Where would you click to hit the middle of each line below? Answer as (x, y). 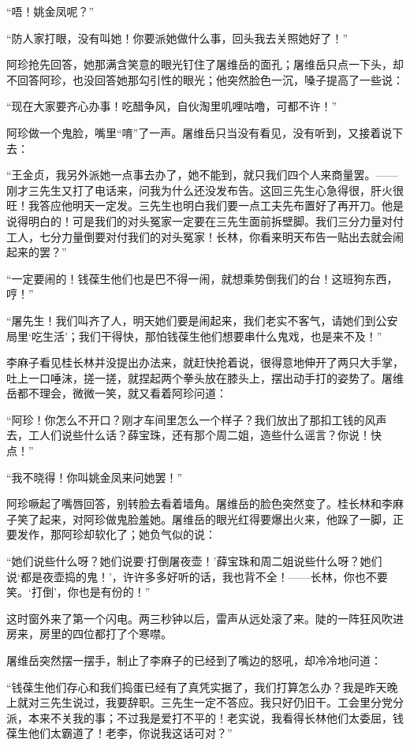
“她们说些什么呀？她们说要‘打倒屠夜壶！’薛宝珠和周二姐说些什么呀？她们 (194, 561)
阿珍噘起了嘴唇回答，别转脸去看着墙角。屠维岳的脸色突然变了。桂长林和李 (199, 504)
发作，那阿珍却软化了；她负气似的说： (116, 534)
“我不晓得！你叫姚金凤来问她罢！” (95, 477)
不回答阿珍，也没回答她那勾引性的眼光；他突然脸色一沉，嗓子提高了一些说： (205, 79)
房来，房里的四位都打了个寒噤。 (89, 634)
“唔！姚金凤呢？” (50, 11)
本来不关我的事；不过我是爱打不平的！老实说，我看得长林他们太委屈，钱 (216, 717)
